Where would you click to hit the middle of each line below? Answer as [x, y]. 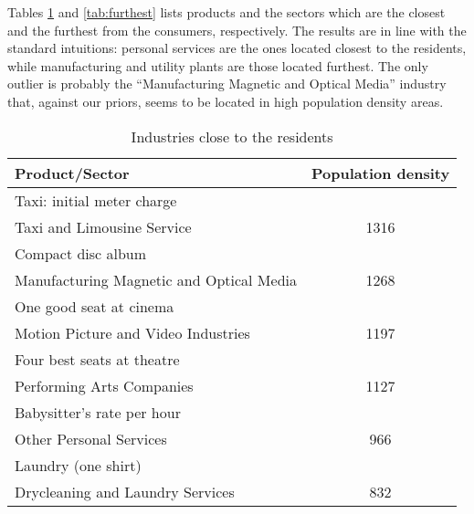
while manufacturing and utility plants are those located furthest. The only [218, 65]
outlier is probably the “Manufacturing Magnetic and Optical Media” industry [227, 84]
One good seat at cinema [95, 306]
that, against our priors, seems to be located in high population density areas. [226, 101]
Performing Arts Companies [104, 385]
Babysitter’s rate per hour [98, 412]
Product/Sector [72, 173]
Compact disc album [81, 253]
